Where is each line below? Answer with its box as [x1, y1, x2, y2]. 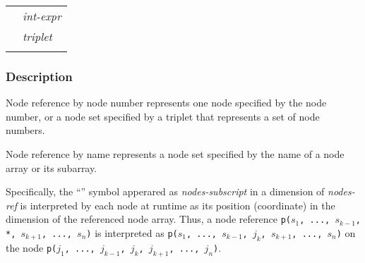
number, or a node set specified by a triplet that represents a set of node [6, 109, 320, 123]
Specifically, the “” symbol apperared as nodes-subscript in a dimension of [6, 184, 325, 199]
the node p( [6, 240, 57, 255]
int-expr [23, 8, 61, 24]
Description [6, 67, 73, 85]
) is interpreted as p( [86, 226, 178, 240]
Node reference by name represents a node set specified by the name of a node [6, 147, 345, 161]
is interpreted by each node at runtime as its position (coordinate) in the [20, 197, 335, 212]
